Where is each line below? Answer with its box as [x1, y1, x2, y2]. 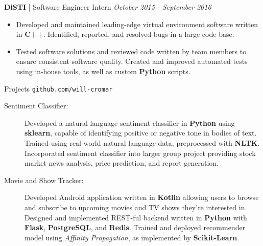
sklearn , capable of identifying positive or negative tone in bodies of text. [25, 127, 257, 138]
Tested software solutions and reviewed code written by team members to [16, 46, 247, 56]
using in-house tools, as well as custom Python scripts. [16, 65, 190, 76]
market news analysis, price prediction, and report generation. [25, 158, 219, 168]
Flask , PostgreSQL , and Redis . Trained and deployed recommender [25, 222, 246, 233]
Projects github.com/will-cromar [4, 83, 113, 94]
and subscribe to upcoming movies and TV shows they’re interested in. [25, 202, 247, 212]
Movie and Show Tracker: [4, 174, 84, 185]
